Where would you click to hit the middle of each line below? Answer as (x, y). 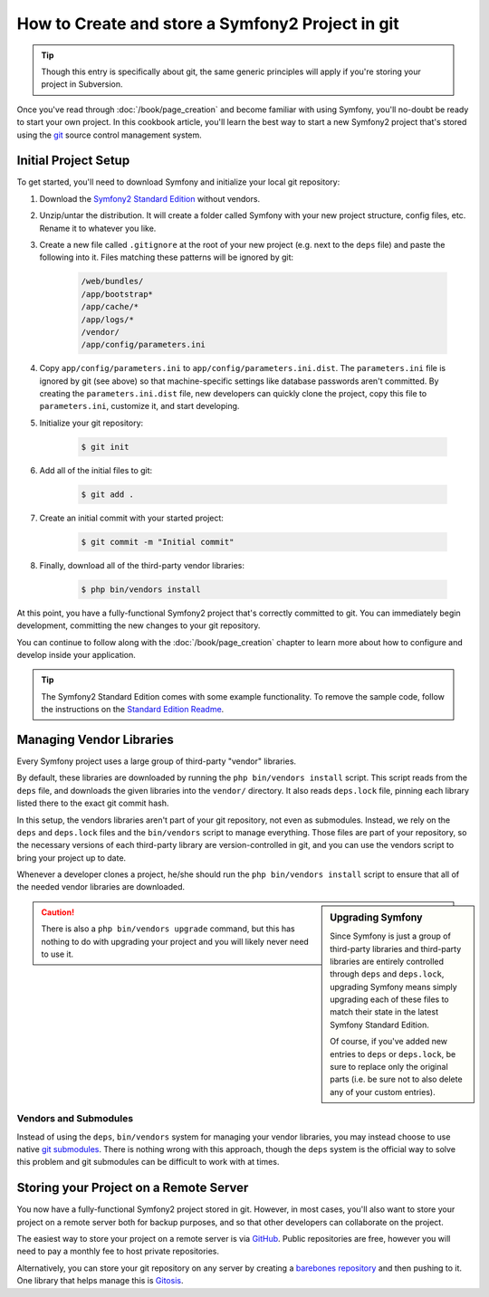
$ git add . (108, 494)
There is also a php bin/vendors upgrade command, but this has (168, 929)
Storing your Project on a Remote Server (133, 1188)
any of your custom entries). (383, 1092)
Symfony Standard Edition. (379, 1025)
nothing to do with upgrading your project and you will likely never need (175, 941)
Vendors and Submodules (75, 1119)
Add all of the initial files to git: (96, 470)
